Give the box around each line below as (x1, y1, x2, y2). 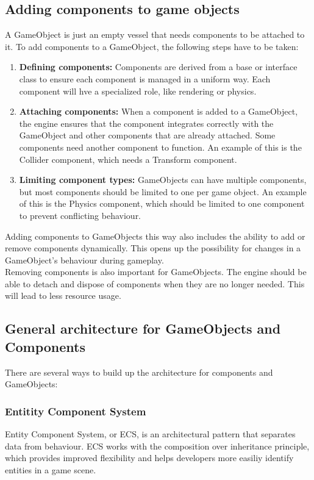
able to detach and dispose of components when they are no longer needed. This (5, 277, 305, 290)
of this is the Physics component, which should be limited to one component (19, 197, 305, 210)
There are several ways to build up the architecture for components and (5, 365, 273, 378)
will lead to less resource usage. (5, 289, 121, 302)
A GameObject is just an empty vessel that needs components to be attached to (5, 28, 305, 41)
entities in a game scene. (5, 463, 96, 476)
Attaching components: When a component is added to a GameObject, (19, 105, 298, 118)
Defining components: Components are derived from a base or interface (19, 60, 298, 73)
